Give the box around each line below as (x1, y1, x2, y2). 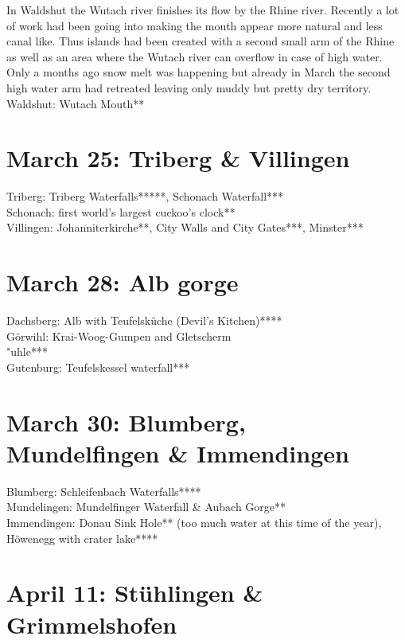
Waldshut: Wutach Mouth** (6, 95, 145, 111)
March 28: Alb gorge (6, 266, 239, 299)
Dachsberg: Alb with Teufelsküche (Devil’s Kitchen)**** (6, 312, 282, 329)
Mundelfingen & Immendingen (6, 436, 349, 469)
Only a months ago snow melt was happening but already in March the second (6, 64, 391, 80)
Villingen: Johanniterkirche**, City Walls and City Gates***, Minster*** (6, 219, 364, 236)
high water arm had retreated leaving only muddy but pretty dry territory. (6, 79, 372, 96)
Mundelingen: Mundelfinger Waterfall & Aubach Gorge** (6, 498, 286, 515)
